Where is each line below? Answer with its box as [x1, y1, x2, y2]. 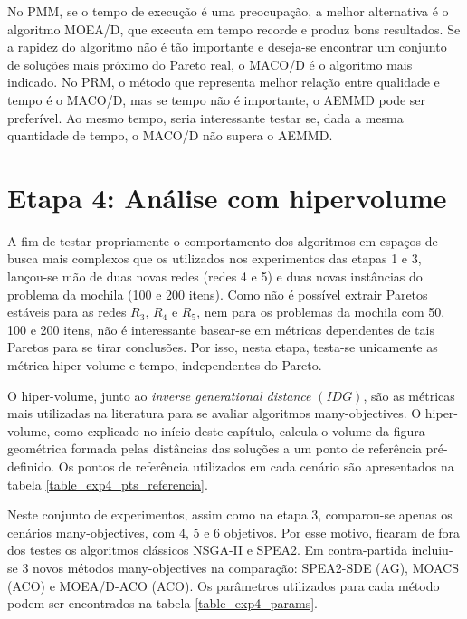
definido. [7, 457, 55, 475]
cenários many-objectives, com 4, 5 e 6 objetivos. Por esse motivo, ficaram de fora [7, 522, 460, 541]
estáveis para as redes [7, 302, 127, 321]
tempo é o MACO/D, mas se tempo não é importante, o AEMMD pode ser [7, 90, 426, 109]
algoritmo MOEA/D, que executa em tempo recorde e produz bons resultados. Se [7, 19, 461, 38]
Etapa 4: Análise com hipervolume [7, 178, 447, 215]
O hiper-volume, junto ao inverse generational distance [7, 386, 311, 405]
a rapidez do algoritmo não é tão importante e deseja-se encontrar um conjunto [7, 37, 447, 56]
